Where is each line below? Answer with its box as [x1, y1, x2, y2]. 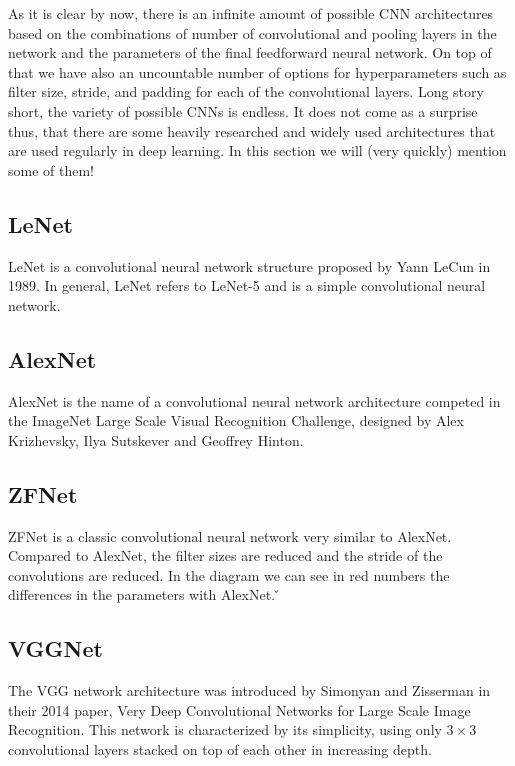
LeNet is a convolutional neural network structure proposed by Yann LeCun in [8, 255, 491, 276]
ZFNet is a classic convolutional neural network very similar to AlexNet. [8, 525, 452, 546]
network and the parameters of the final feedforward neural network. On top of [8, 42, 492, 63]
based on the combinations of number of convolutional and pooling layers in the [8, 22, 497, 43]
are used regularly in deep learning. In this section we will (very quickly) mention [8, 140, 507, 161]
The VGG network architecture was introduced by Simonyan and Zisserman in [8, 680, 491, 701]
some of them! [8, 159, 95, 180]
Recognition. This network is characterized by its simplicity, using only [8, 719, 442, 740]
